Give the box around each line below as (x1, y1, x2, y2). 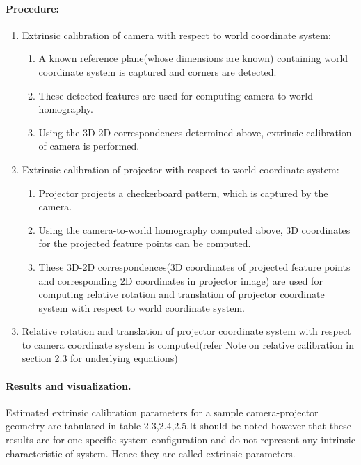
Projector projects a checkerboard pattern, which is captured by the (38, 185, 328, 200)
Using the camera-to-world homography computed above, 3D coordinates (38, 222, 351, 237)
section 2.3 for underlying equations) (22, 351, 178, 365)
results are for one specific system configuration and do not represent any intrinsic (6, 432, 355, 447)
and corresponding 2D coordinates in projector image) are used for (38, 273, 323, 287)
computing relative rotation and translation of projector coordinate (38, 287, 325, 301)
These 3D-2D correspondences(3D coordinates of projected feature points (38, 259, 351, 274)
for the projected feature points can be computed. (38, 236, 251, 251)
